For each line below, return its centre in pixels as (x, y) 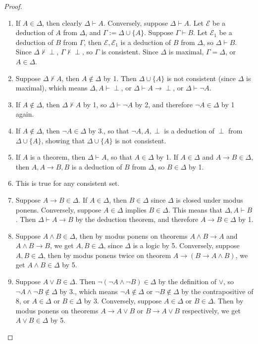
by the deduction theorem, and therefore (137, 219)
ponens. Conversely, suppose (58, 209)
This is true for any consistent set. (68, 183)
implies (136, 209)
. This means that (195, 209)
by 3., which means (89, 291)
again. (25, 114)
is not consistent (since (201, 78)
